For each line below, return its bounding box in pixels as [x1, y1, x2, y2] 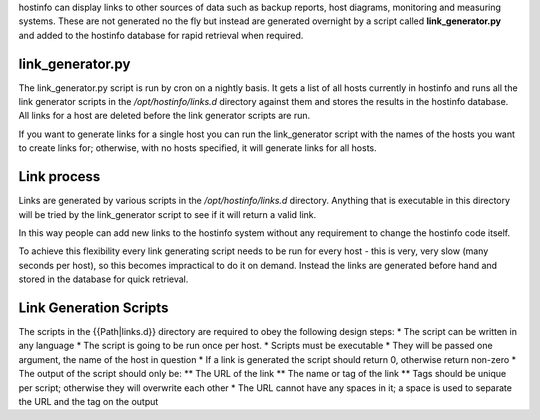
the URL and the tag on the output [18, 395, 159, 407]
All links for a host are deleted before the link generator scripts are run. [18, 110, 311, 122]
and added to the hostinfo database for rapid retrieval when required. [18, 29, 304, 41]
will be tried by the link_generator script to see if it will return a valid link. [18, 208, 317, 220]
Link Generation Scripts [18, 299, 169, 316]
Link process [18, 168, 101, 185]
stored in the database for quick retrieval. [18, 273, 189, 285]
